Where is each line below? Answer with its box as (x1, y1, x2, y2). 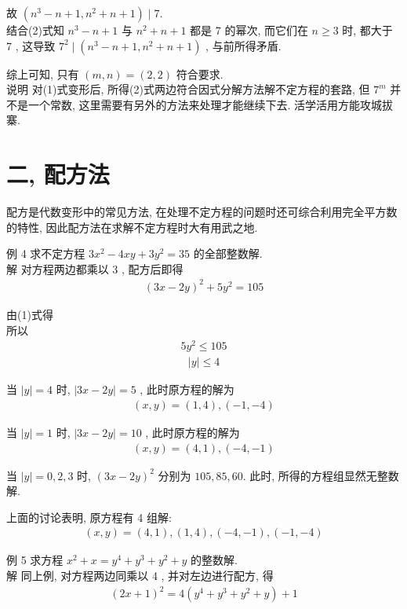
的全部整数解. (193, 245, 263, 262)
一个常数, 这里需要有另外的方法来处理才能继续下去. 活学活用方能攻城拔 (27, 96, 394, 112)
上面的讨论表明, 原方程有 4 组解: (6, 508, 172, 525)
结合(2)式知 (6, 22, 64, 38)
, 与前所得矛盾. (205, 37, 282, 53)
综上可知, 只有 (6, 65, 79, 82)
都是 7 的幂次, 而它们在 (190, 22, 308, 38)
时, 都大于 (342, 22, 393, 38)
